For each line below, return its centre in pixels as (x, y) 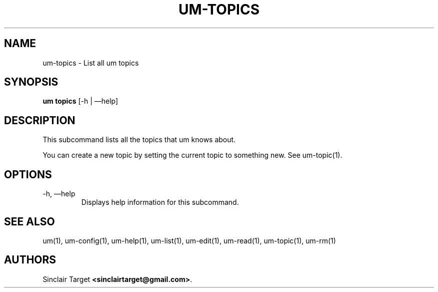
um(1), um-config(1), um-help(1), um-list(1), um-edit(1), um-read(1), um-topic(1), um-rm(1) (189, 240)
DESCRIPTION (40, 120)
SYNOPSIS (31, 82)
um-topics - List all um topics (91, 63)
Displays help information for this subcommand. (160, 202)
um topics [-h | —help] (80, 101)
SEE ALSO (29, 221)
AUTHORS (30, 260)
